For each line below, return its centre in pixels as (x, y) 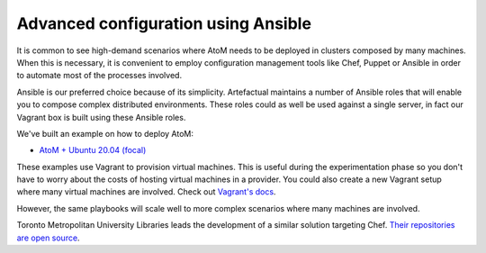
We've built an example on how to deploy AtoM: (105, 133)
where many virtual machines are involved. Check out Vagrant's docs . (146, 192)
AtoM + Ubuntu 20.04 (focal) (93, 150)
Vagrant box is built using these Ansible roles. (101, 117)
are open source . (48, 238)
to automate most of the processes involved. (99, 76)
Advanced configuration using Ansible (164, 23)
